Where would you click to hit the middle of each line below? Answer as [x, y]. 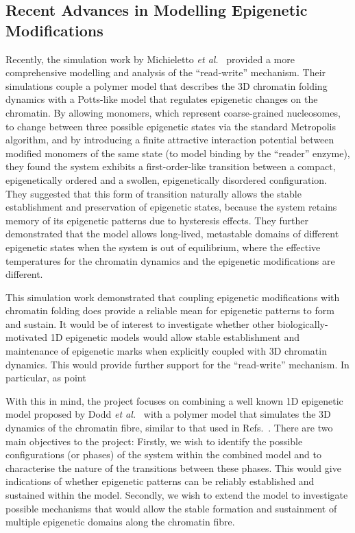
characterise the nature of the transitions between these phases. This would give [173, 467]
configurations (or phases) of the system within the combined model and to [163, 454]
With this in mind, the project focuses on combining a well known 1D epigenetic [174, 400]
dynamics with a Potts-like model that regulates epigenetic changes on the [162, 99]
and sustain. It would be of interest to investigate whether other [140, 323]
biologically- [303, 323]
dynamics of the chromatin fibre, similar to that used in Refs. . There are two [169, 428]
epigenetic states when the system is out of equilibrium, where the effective [163, 247]
